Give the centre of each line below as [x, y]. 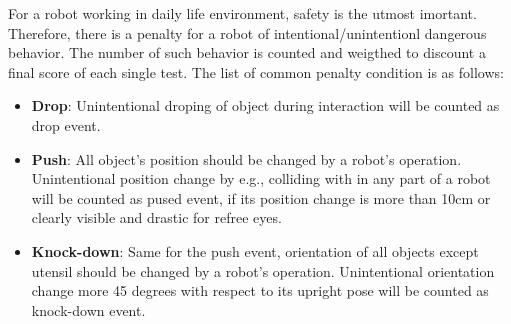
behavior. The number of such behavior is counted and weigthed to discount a [247, 52]
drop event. [66, 124]
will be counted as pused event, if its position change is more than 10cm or [261, 197]
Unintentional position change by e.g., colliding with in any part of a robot [261, 178]
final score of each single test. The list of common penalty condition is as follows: [256, 71]
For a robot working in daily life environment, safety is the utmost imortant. [242, 13]
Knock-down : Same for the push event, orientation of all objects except [255, 250]
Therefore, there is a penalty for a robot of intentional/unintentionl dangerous [247, 32]
